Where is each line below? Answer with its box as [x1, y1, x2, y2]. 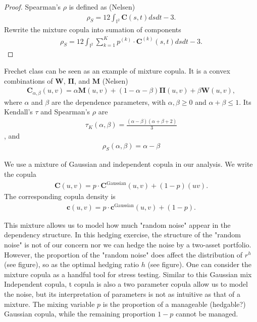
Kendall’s [4, 106, 33, 117]
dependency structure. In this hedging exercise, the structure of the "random [4, 229, 241, 240]
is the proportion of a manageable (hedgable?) [102, 298, 246, 309]
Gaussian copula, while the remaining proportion [4, 308, 156, 319]
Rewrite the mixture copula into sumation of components [4, 24, 181, 35]
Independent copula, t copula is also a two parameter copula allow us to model [4, 279, 248, 289]
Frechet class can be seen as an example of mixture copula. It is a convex [4, 65, 230, 76]
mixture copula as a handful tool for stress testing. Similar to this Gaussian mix [4, 269, 252, 279]
